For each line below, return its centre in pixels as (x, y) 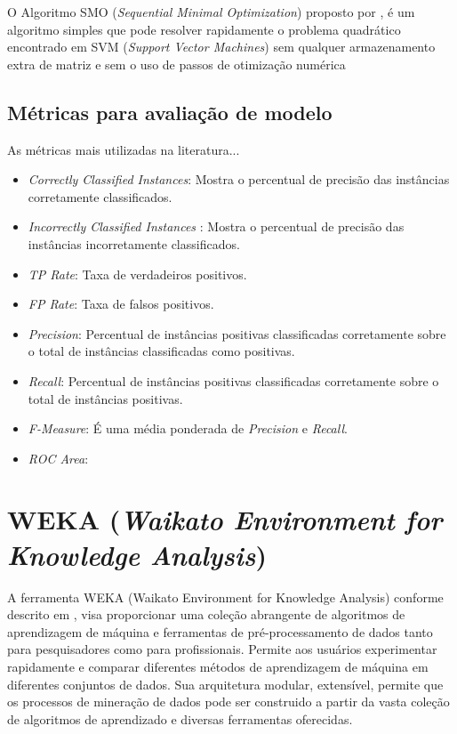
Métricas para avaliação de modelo (170, 112)
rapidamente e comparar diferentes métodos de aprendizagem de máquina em (218, 666)
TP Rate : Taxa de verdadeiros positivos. (137, 274)
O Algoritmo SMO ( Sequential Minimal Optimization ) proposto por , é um (211, 12)
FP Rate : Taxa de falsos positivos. (121, 304)
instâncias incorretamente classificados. (134, 243)
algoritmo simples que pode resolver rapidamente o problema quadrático (204, 29)
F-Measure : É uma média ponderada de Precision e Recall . (188, 428)
